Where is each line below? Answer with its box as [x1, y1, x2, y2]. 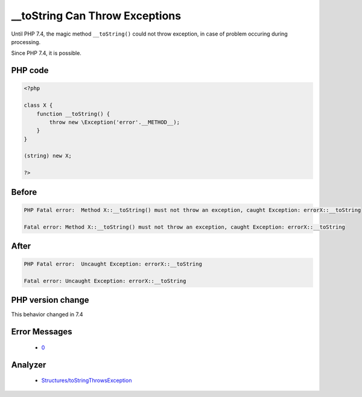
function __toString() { [36, 110, 110, 117]
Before [11, 187, 37, 197]
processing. [11, 38, 41, 45]
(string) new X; [24, 153, 72, 159]
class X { [24, 102, 53, 109]
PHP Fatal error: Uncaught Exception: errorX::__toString [24, 261, 202, 268]
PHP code [11, 65, 49, 75]
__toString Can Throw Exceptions [11, 9, 181, 22]
